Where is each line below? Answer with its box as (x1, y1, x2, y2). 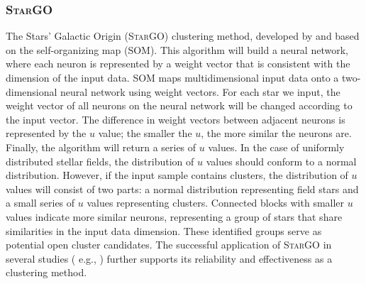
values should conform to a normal (206, 153, 357, 168)
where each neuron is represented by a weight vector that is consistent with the (6, 56, 350, 71)
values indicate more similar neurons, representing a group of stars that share (6, 209, 343, 224)
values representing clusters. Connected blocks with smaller (87, 195, 345, 210)
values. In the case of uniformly (208, 139, 345, 154)
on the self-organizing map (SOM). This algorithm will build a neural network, (6, 42, 348, 57)
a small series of (6, 195, 75, 210)
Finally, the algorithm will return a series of (6, 139, 196, 154)
